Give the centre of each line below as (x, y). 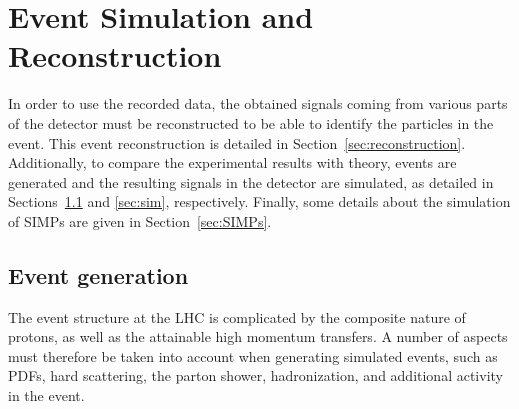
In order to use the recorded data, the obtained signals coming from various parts (258, 103)
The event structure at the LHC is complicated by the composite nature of (237, 316)
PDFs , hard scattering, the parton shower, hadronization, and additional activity (255, 375)
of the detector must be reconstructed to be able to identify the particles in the (251, 122)
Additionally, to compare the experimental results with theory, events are (232, 162)
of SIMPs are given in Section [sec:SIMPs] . (140, 220)
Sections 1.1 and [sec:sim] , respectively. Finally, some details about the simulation (259, 201)
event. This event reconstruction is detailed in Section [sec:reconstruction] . (237, 142)
